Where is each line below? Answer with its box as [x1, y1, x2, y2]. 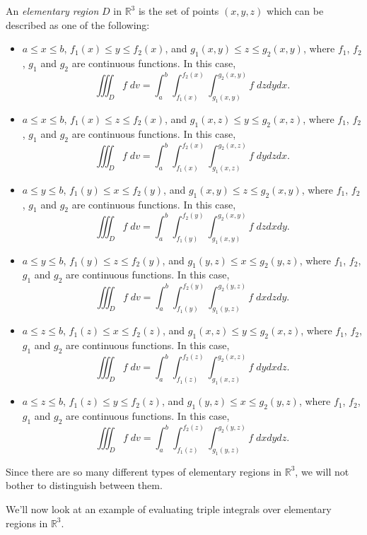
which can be [267, 4, 324, 18]
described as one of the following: [6, 17, 150, 32]
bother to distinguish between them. [6, 478, 163, 493]
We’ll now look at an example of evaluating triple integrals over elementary [6, 502, 332, 517]
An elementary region [6, 4, 99, 18]
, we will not [295, 464, 349, 478]
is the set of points [138, 4, 219, 18]
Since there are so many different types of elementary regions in [6, 464, 282, 478]
